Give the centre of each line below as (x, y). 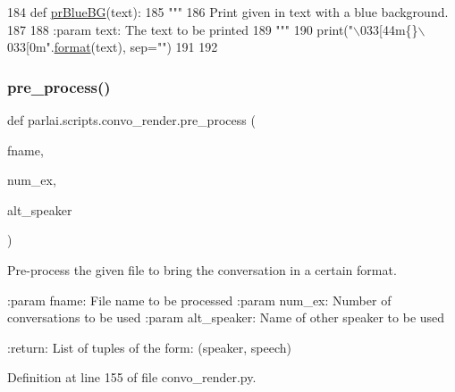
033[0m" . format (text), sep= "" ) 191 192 (113, 47)
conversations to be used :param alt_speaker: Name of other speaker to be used (226, 317)
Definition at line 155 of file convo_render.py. (132, 377)
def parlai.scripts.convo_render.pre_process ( (131, 120)
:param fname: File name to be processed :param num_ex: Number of (199, 300)
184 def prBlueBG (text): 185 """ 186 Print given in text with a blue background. (228, 12)
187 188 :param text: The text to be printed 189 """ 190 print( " (181, 29)
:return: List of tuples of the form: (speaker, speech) (149, 347)
